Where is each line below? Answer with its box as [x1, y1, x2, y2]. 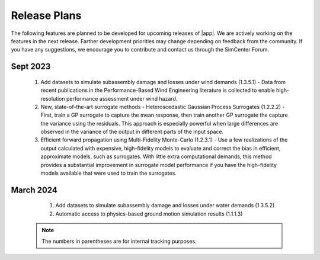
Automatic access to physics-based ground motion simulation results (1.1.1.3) [55, 210, 243, 217]
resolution [40, 95, 65, 102]
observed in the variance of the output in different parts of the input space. [40, 128, 224, 136]
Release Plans [11, 9, 82, 22]
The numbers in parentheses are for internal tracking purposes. [41, 237, 197, 245]
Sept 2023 [11, 62, 51, 72]
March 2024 [11, 185, 57, 195]
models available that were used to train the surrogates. [40, 169, 177, 177]
